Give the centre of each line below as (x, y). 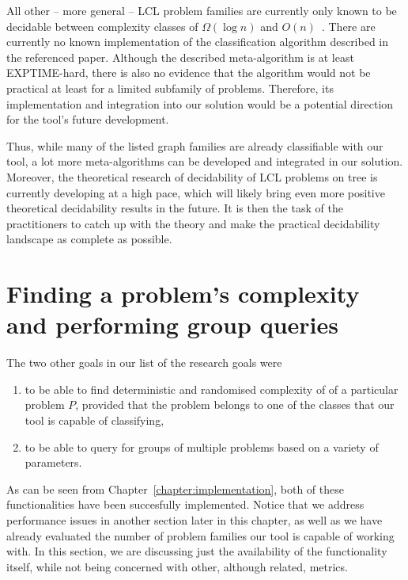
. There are (348, 26)
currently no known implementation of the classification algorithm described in (198, 42)
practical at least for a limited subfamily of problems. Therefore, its (170, 88)
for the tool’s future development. (88, 119)
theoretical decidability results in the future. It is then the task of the (175, 208)
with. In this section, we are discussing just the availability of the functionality (197, 551)
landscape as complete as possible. (89, 239)
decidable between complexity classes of (102, 26)
